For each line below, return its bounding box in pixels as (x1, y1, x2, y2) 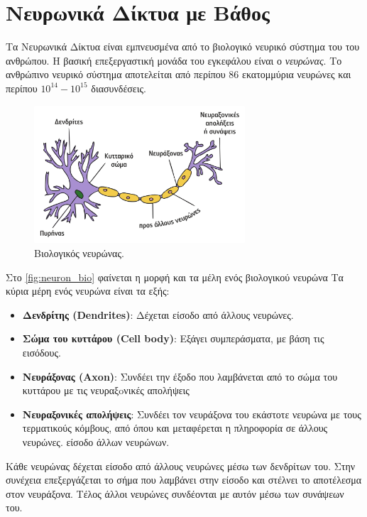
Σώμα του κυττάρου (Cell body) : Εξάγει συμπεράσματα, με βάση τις (22, 331, 324, 346)
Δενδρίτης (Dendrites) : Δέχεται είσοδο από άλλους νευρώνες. (22, 307, 294, 322)
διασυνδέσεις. (91, 80, 146, 95)
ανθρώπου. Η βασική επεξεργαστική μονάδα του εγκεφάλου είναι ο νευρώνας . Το (6, 53, 342, 67)
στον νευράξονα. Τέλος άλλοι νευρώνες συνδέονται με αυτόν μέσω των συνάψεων (6, 486, 344, 501)
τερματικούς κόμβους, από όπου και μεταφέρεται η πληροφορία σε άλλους (22, 420, 328, 435)
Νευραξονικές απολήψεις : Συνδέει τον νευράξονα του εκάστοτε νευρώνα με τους (22, 406, 361, 421)
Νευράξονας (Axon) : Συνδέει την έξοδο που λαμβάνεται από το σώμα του (22, 369, 338, 383)
